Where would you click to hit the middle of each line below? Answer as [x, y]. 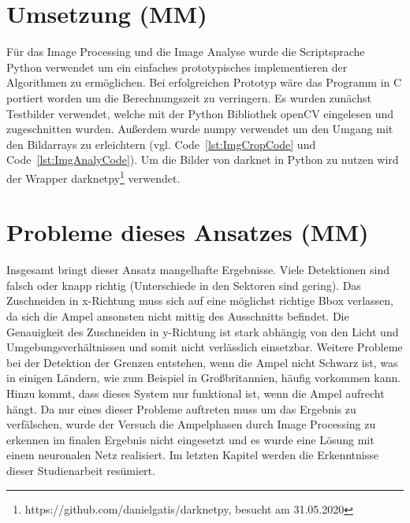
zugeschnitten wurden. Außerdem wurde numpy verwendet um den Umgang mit [200, 129]
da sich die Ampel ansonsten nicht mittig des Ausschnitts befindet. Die [178, 316]
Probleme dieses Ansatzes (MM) [188, 232]
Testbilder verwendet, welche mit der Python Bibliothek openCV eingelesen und [200, 113]
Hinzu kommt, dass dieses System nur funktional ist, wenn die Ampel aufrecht [196, 393]
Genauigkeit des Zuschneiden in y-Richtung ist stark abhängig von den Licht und [203, 331]
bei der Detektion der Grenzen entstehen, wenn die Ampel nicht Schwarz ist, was [202, 362]
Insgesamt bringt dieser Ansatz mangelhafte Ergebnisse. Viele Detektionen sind [198, 270]
